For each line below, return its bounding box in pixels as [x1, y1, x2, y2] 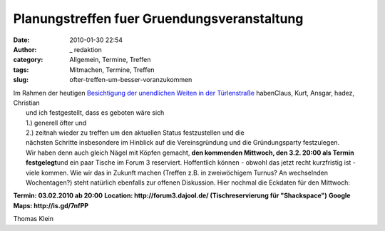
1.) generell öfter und [26, 118, 87, 127]
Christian [13, 98, 40, 107]
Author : [13, 45, 37, 53]
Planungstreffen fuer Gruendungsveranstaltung [13, 11, 304, 26]
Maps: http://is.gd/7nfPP [13, 201, 89, 210]
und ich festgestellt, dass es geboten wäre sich [26, 108, 165, 117]
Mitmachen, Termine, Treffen [69, 65, 155, 74]
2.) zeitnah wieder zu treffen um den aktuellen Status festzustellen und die [26, 128, 245, 137]
